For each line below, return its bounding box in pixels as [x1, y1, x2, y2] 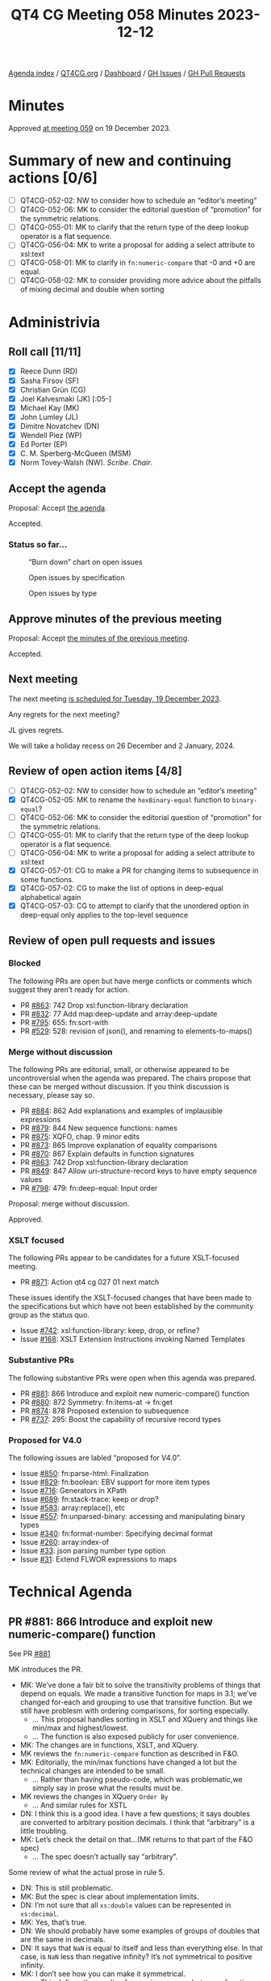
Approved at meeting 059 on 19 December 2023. [8, 124, 171, 133]
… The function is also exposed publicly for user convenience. [31, 1731, 240, 1742]
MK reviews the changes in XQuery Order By [19, 1792, 169, 1802]
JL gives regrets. [8, 725, 65, 734]
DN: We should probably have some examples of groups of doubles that [19, 1926, 261, 1936]
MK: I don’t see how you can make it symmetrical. [19, 1969, 186, 1979]
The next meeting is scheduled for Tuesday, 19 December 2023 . [8, 693, 222, 704]
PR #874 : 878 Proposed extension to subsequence [19, 1406, 190, 1415]
